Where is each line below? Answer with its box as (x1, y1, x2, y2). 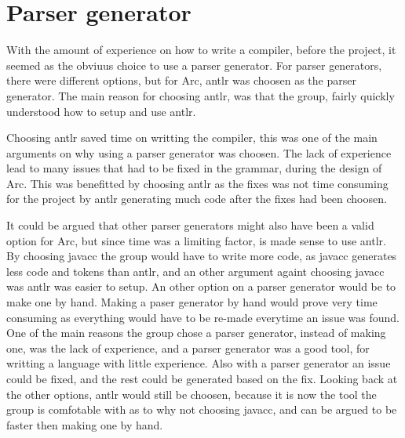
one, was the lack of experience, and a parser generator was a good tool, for (6, 339, 370, 356)
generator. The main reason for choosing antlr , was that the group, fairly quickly (6, 87, 395, 103)
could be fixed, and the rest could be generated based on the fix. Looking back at (6, 371, 398, 386)
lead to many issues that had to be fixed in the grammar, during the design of (6, 160, 382, 176)
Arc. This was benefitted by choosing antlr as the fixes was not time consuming (6, 175, 389, 191)
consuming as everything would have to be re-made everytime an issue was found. (6, 309, 400, 325)
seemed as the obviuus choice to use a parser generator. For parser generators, (6, 56, 382, 73)
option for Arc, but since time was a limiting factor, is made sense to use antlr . (6, 232, 386, 248)
